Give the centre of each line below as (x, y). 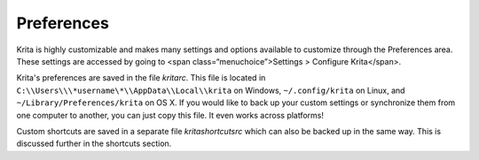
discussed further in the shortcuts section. (94, 144)
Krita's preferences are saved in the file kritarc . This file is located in (141, 78)
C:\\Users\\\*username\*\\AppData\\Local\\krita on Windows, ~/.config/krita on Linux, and (211, 90)
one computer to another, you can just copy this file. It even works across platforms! (170, 115)
